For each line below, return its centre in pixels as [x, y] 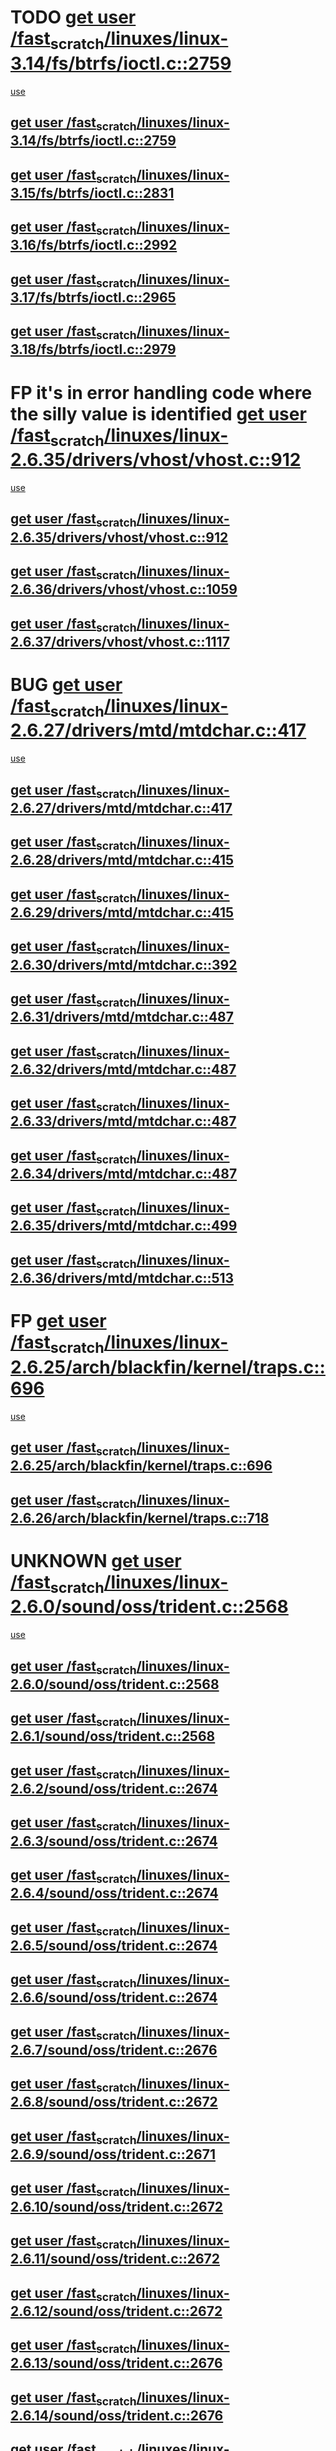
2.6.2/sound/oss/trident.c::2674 [114, 1788]
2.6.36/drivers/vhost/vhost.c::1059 [124, 589]
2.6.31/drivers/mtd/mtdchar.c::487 [122, 1017]
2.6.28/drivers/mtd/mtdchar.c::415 [122, 860]
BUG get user [66, 684]
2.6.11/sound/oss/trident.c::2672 [115, 2259]
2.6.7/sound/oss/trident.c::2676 [114, 2049]
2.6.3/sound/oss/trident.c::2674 [114, 1841]
